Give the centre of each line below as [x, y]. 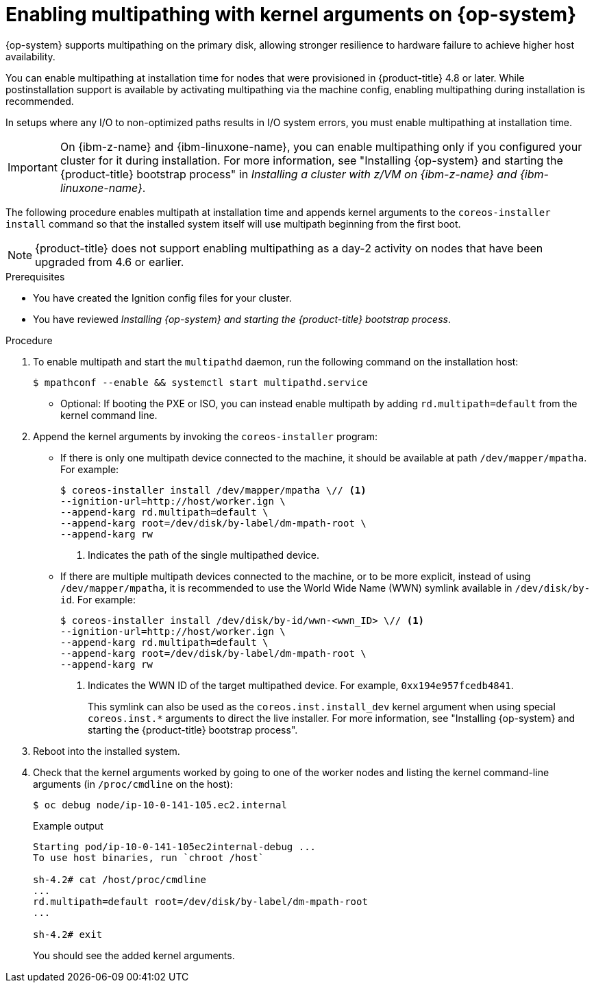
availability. [30, 56]
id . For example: [98, 599]
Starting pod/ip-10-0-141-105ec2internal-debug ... [175, 846]
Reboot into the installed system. [107, 751]
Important [33, 167]
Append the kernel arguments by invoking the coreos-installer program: [205, 436]
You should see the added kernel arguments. [134, 955]
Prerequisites [35, 276]
